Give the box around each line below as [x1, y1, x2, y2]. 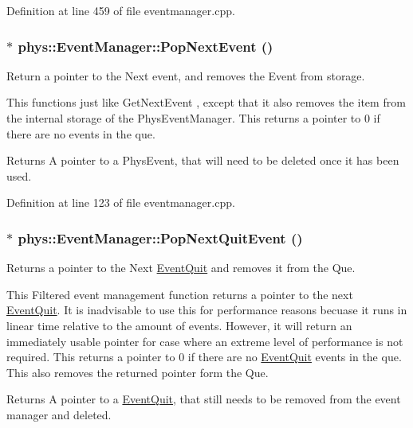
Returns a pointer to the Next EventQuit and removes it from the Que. [6, 259, 356, 276]
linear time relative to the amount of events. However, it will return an [6, 317, 352, 333]
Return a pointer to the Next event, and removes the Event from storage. [6, 67, 365, 84]
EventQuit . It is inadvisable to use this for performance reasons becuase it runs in [6, 302, 407, 318]
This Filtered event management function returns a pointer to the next [6, 286, 353, 302]
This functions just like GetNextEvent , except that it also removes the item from [6, 94, 406, 111]
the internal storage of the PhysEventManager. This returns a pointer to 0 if [6, 110, 380, 126]
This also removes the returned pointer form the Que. [6, 364, 269, 380]
